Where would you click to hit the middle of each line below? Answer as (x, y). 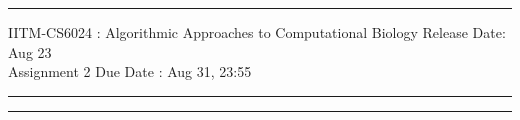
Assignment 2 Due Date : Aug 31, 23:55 (130, 71)
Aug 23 (30, 51)
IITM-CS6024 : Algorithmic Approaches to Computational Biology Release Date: (257, 32)
